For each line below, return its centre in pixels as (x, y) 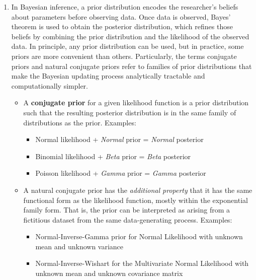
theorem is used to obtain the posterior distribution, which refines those (122, 26)
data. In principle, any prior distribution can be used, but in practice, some (127, 46)
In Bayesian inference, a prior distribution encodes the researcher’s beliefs (125, 7)
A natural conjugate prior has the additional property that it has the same (138, 190)
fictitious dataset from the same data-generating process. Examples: (128, 219)
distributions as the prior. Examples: (80, 122)
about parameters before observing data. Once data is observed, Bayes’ (121, 16)
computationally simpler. (50, 85)
